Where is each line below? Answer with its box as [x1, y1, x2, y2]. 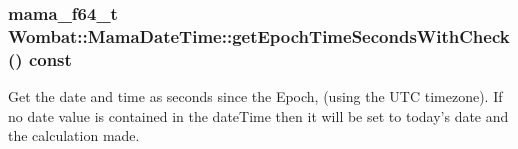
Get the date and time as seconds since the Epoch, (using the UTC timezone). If [8, 86, 503, 107]
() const [8, 46, 72, 71]
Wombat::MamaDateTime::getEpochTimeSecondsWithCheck [8, 23, 510, 48]
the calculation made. [8, 125, 140, 146]
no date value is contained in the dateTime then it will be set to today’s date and [8, 105, 509, 126]
